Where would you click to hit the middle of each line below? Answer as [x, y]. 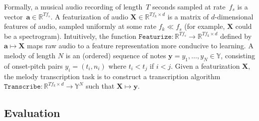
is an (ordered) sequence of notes [116, 55]
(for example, [205, 26]
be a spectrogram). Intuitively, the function [70, 36]
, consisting [238, 55]
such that [100, 86]
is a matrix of [188, 16]
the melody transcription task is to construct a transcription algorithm [112, 76]
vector [13, 16]
